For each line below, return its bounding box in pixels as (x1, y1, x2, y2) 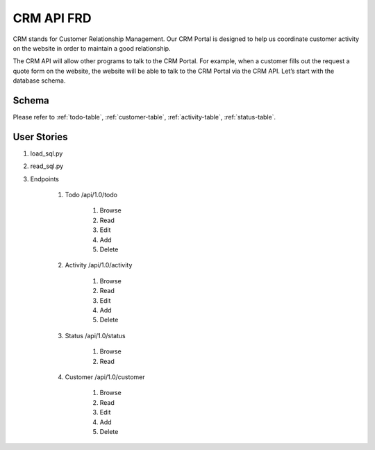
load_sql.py (30, 149, 63, 158)
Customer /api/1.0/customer (65, 372, 145, 381)
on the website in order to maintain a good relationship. (12, 44, 171, 52)
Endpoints (30, 174, 59, 183)
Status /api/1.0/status (65, 331, 126, 340)
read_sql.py (30, 162, 64, 170)
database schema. (12, 76, 66, 85)
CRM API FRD (12, 10, 92, 26)
